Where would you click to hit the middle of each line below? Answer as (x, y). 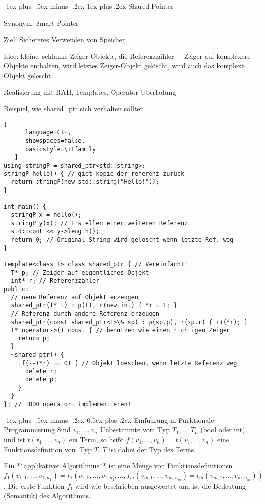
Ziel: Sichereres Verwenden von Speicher (65, 39)
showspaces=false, (55, 141)
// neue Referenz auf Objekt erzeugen (75, 297)
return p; (34, 338)
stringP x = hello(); (46, 215)
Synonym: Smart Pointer (41, 22)
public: (17, 289)
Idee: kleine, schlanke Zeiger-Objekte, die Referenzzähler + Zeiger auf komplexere (127, 56)
